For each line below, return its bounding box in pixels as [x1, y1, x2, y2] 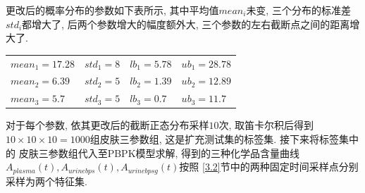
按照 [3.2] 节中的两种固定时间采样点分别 [179, 159, 359, 174]
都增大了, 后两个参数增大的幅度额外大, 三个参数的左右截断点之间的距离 [22, 16, 350, 31]
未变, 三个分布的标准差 [246, 3, 351, 17]
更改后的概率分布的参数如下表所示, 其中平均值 [6, 3, 219, 17]
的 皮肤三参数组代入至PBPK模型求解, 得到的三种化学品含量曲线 [6, 145, 300, 160]
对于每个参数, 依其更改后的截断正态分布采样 [6, 118, 209, 132]
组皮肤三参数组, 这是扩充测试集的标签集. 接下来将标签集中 [89, 131, 359, 146]
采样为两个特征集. [6, 173, 87, 188]
